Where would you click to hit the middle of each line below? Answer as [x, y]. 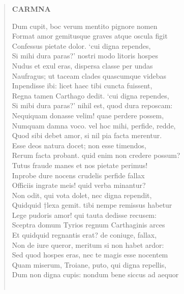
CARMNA [31, 9]
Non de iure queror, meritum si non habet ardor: [88, 244]
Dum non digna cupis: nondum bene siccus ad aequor [95, 274]
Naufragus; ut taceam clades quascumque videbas [89, 75]
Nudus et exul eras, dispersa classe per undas [82, 65]
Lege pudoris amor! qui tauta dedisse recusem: [84, 215]
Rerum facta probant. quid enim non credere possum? [96, 155]
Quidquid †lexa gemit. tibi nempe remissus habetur [92, 205]
